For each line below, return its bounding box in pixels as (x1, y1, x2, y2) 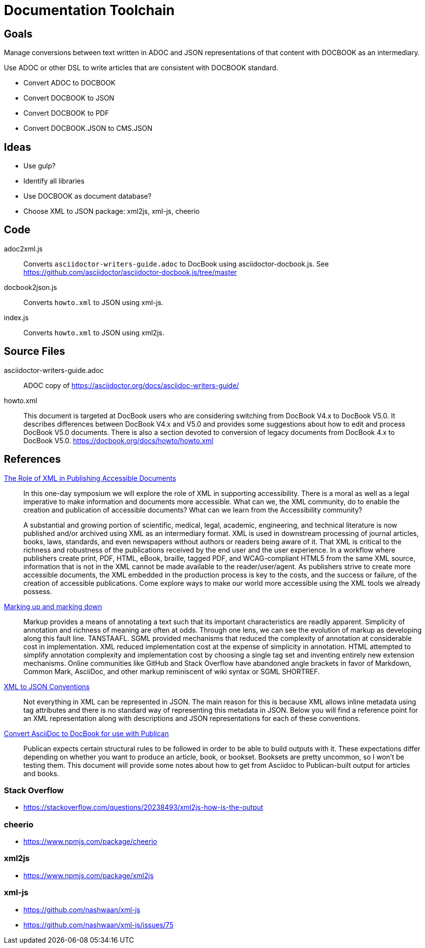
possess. (23, 587, 52, 596)
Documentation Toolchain (4, 2, 175, 19)
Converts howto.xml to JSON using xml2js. (23, 328, 164, 337)
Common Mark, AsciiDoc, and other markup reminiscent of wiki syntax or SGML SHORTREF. (23, 667, 320, 676)
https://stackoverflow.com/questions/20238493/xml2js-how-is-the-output (23, 803, 263, 812)
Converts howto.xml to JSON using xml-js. (23, 298, 163, 307)
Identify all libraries (23, 177, 85, 185)
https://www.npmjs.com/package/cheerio (23, 837, 157, 846)
